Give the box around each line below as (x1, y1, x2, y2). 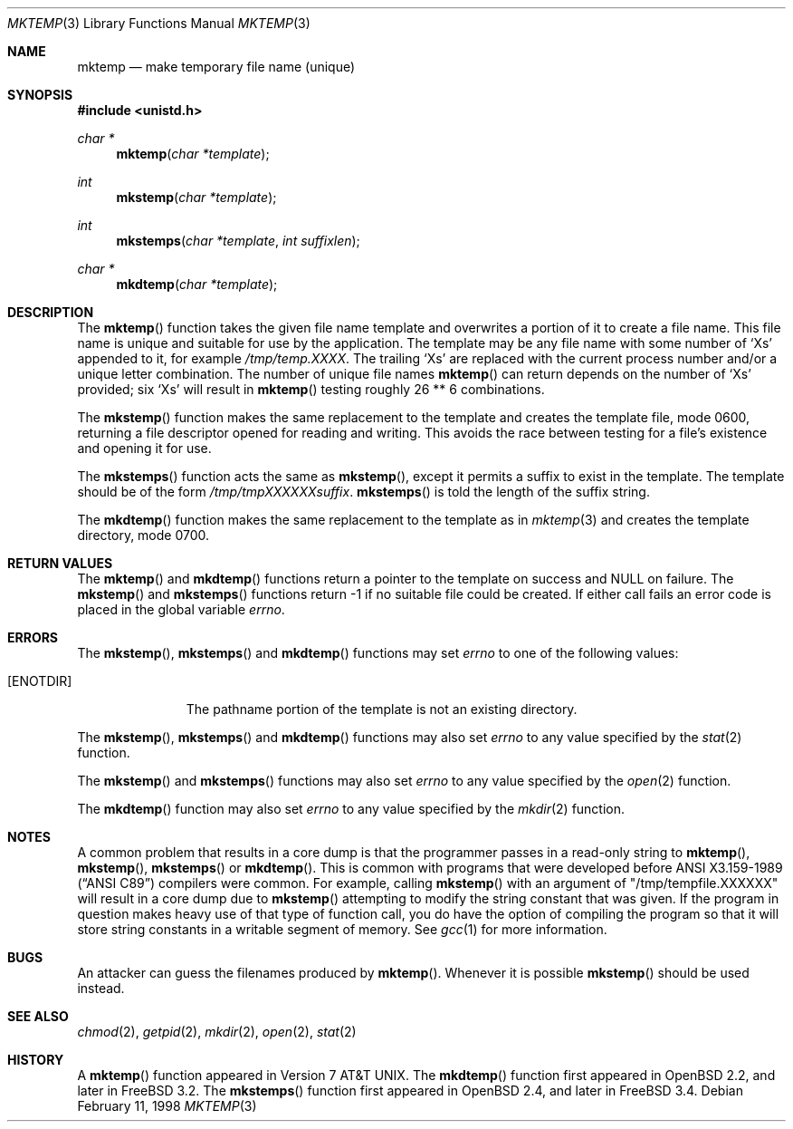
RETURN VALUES (7, 555, 113, 571)
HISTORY (7, 1052, 64, 1067)
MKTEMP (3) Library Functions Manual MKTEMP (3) (7, 15, 311, 31)
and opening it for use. (77, 440, 212, 456)
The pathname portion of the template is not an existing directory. (186, 701, 578, 717)
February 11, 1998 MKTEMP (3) (77, 1098, 257, 1114)
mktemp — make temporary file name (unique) (77, 59, 356, 74)
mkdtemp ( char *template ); (116, 276, 278, 292)
